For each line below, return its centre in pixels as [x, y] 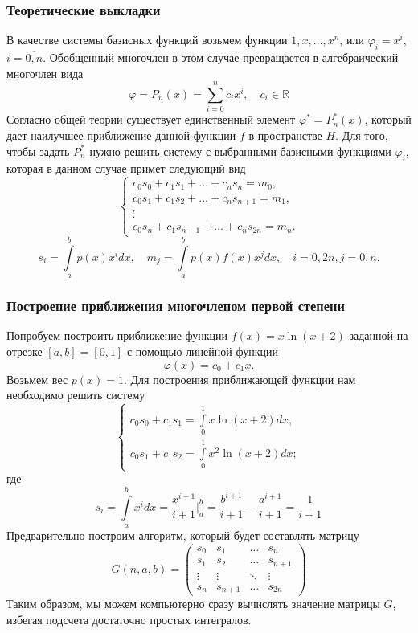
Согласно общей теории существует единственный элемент [151, 119]
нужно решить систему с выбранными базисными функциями [240, 151]
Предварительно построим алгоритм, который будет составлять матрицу [183, 535]
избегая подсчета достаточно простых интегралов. [129, 620]
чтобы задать [38, 151]
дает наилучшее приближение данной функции [121, 135]
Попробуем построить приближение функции [117, 335]
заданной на [379, 335]
